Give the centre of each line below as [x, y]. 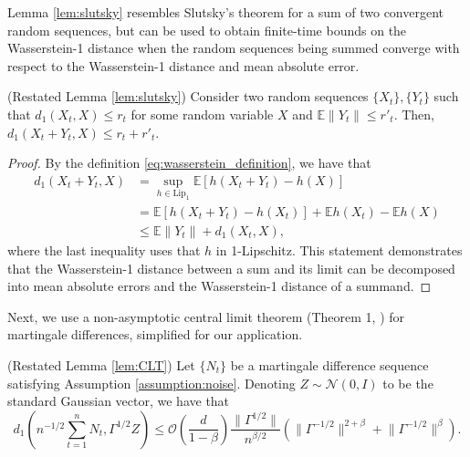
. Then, [414, 114]
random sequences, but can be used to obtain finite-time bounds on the [207, 30]
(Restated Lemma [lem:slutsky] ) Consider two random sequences [188, 96]
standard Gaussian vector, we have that [119, 401]
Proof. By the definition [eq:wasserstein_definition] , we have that [189, 163]
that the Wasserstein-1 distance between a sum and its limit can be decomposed [231, 268]
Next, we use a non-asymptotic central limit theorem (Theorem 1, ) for [206, 316]
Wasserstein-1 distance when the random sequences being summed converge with [234, 48]
